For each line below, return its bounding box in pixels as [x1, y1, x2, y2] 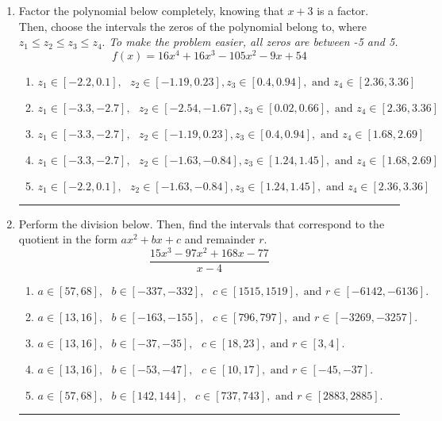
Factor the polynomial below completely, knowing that [18, 2, 284, 18]
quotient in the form [18, 231, 117, 247]
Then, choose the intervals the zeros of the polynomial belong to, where [18, 17, 367, 34]
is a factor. [317, 2, 369, 18]
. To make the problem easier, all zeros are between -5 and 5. [102, 33, 398, 50]
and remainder [184, 231, 256, 247]
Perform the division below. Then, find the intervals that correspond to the [18, 215, 385, 232]
